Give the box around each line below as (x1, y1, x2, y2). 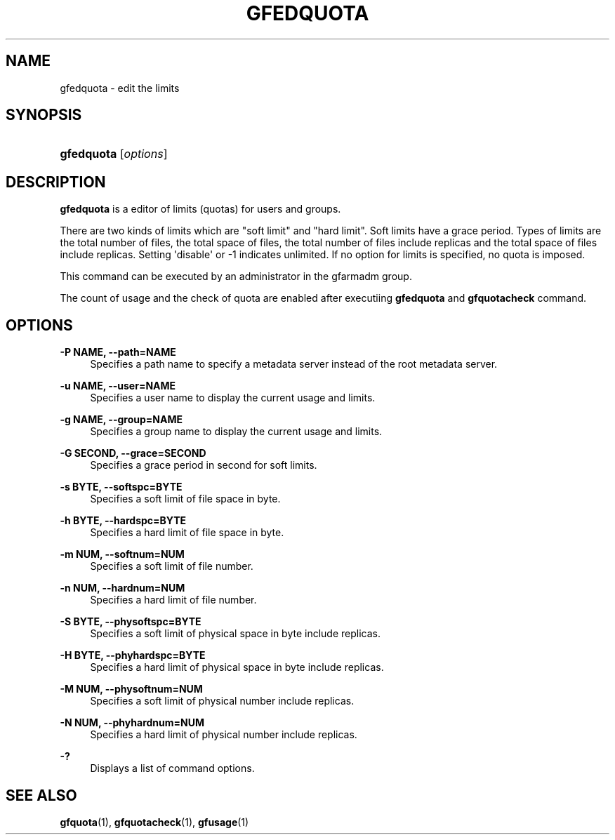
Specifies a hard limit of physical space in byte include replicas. (90, 661, 384, 674)
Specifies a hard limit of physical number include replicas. (90, 728, 357, 741)
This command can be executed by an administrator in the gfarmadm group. (60, 270, 412, 283)
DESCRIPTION (6, 173, 106, 191)
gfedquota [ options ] (60, 147, 168, 161)
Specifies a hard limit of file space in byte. (90, 526, 284, 539)
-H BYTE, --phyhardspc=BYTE (60, 649, 206, 662)
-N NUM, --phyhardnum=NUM (60, 716, 205, 729)
